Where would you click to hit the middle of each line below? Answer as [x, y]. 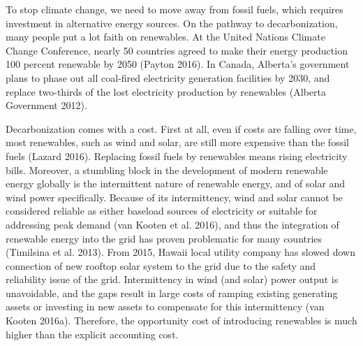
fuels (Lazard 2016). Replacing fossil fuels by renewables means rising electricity [177, 156]
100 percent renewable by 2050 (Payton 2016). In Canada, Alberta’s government [178, 64]
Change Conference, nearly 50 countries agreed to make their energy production [177, 50]
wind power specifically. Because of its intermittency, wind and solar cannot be [174, 197]
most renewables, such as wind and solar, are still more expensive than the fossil [177, 142]
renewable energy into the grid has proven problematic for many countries [164, 238]
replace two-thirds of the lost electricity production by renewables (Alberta [166, 91]
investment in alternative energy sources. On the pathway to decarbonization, [172, 23]
